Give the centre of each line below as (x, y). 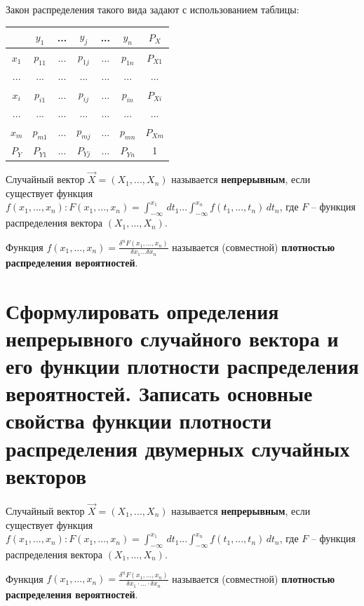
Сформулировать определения (142, 310)
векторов (46, 475)
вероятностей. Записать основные (159, 393)
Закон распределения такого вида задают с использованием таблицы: (153, 9)
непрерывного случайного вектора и (172, 338)
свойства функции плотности (139, 420)
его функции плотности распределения (182, 366)
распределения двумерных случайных (178, 448)
